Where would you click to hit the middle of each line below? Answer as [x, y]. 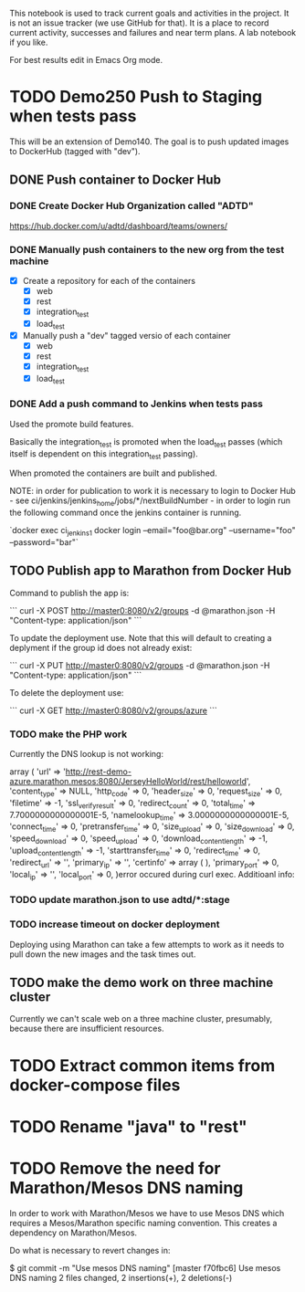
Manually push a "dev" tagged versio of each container [126, 335]
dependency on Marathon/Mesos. [74, 1233]
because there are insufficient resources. [87, 1029]
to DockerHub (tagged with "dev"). [75, 151]
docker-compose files [95, 1085]
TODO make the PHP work [68, 734]
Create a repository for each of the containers [109, 280]
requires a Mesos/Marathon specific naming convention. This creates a [143, 1223]
